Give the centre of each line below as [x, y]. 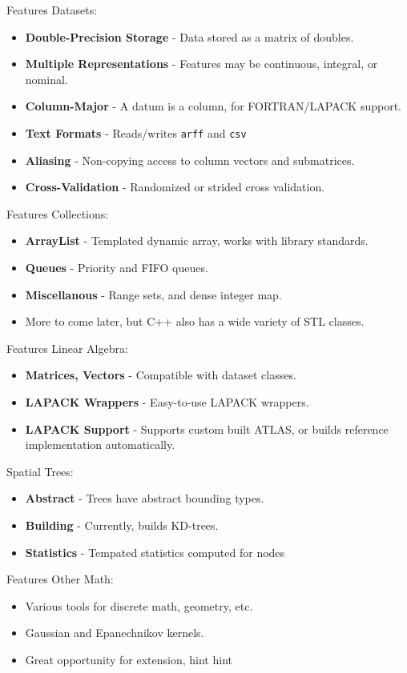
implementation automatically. [100, 445]
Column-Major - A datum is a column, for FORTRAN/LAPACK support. [213, 106]
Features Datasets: [52, 10]
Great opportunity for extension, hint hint [129, 659]
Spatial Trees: [40, 471]
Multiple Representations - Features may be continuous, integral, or [201, 64]
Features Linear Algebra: [67, 348]
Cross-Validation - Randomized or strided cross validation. [175, 187]
